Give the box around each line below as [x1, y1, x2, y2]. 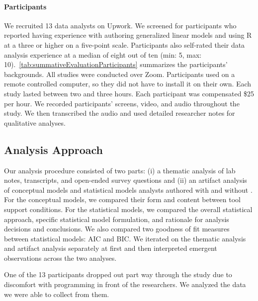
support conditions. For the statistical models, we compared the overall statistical [4, 204, 253, 214]
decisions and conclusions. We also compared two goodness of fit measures [4, 224, 230, 234]
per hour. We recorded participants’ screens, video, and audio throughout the [4, 98, 240, 108]
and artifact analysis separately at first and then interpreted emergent [4, 243, 217, 253]
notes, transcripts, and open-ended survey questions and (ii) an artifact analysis [4, 175, 247, 185]
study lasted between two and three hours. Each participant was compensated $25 [4, 88, 255, 98]
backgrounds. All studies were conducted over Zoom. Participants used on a [4, 69, 235, 79]
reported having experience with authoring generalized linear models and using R [4, 30, 252, 40]
